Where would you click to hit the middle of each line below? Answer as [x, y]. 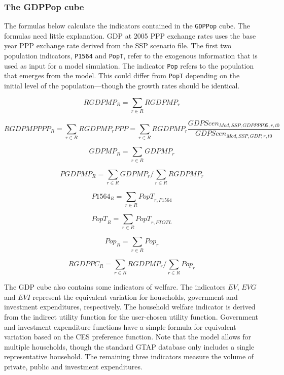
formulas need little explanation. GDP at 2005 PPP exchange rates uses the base [130, 35]
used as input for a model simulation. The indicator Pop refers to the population [129, 65]
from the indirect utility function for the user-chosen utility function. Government [131, 316]
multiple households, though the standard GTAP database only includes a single [129, 346]
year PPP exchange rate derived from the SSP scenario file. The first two [118, 45]
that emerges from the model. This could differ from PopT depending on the [122, 75]
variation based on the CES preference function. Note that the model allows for [128, 337]
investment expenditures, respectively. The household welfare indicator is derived [130, 307]
